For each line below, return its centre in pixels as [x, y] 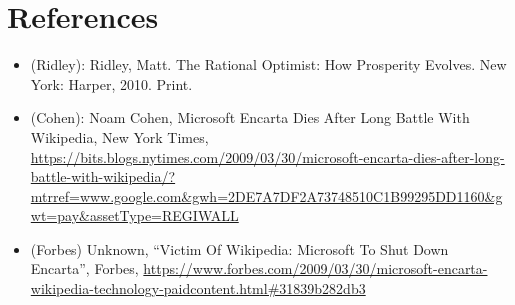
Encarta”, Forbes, [84, 268]
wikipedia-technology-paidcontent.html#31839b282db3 [198, 288]
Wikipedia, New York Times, [119, 136]
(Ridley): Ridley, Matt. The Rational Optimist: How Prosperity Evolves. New [268, 64]
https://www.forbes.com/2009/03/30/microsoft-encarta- [315, 268]
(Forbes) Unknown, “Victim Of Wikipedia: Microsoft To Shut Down [239, 248]
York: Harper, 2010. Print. [111, 83]
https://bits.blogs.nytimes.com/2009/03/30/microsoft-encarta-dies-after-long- [267, 156]
